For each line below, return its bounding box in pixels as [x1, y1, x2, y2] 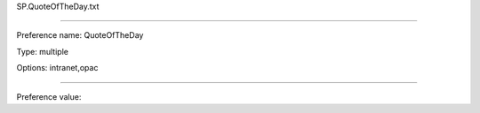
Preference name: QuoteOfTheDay [16, 30, 144, 41]
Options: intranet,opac [16, 63, 99, 73]
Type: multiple [16, 46, 68, 56]
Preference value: [16, 91, 82, 102]
